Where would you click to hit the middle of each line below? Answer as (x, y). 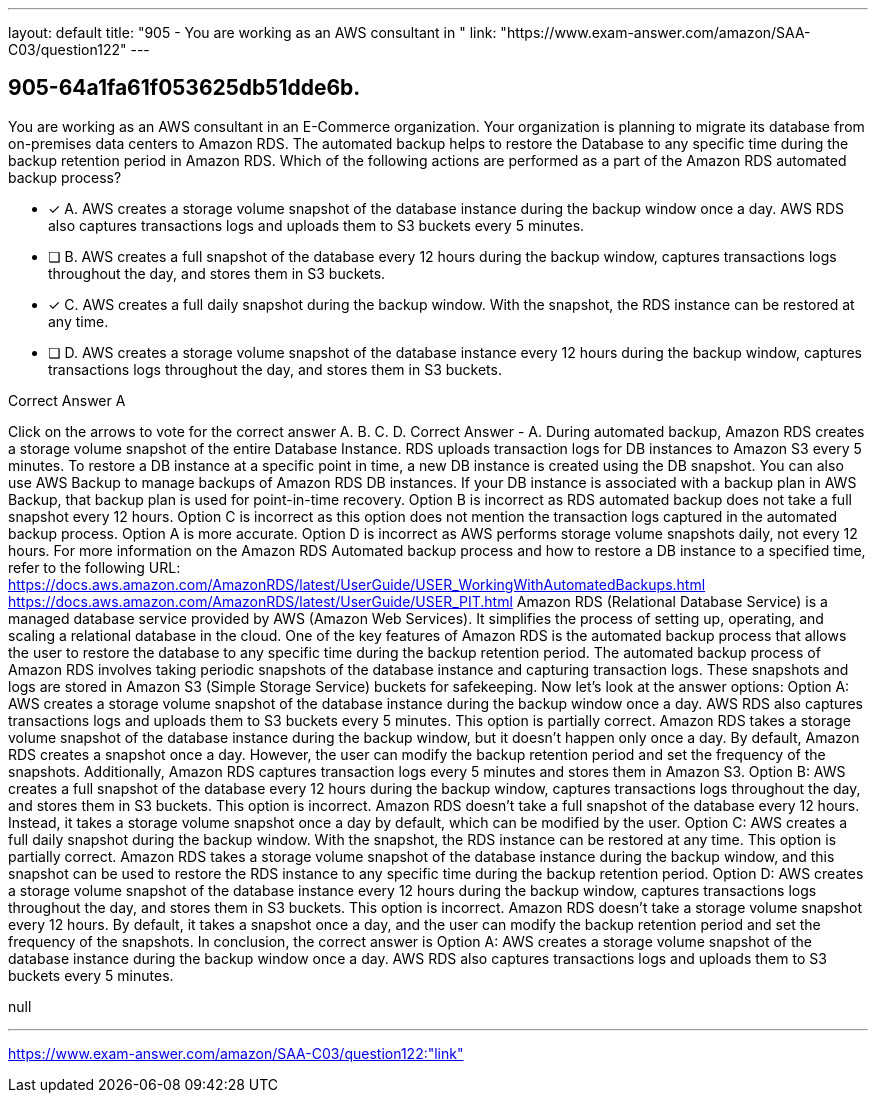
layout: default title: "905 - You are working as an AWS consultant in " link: (252, 32)
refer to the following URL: (94, 567)
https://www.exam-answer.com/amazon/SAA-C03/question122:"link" (236, 1053)
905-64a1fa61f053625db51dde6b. (184, 88)
